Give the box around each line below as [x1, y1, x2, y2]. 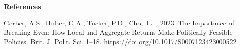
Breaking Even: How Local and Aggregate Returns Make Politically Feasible [4, 27, 233, 37]
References [4, 1, 41, 11]
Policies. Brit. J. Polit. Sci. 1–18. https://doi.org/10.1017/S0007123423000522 [4, 36, 237, 46]
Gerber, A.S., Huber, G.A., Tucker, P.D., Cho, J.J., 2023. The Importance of [4, 17, 235, 27]
